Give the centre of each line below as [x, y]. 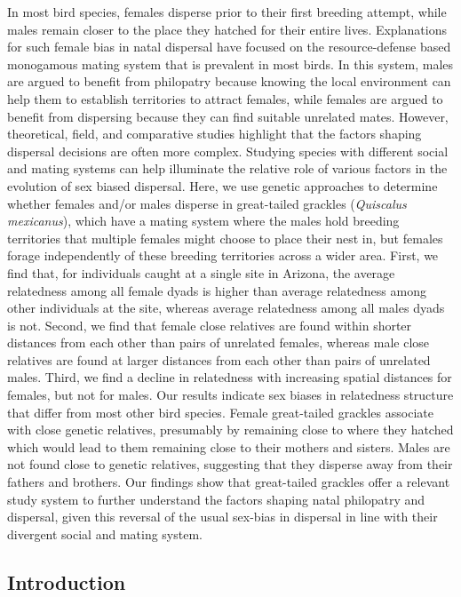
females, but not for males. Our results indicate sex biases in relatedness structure [230, 395]
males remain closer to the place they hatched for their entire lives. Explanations [227, 29]
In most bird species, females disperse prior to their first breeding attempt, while [227, 12]
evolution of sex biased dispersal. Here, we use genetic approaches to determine [223, 185]
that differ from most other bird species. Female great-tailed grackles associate [220, 412]
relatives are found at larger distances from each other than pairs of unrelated [219, 359]
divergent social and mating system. [105, 533]
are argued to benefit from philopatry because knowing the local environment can [229, 81]
